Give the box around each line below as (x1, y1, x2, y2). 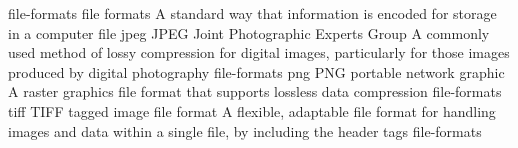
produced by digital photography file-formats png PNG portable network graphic (8, 61, 505, 82)
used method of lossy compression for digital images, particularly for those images (8, 42, 510, 63)
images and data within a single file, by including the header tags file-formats (8, 120, 482, 141)
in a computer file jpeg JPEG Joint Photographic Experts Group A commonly (8, 22, 490, 43)
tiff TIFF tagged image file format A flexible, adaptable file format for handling (8, 100, 496, 121)
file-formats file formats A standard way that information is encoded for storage (8, 3, 497, 23)
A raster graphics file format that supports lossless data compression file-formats (8, 81, 502, 102)
